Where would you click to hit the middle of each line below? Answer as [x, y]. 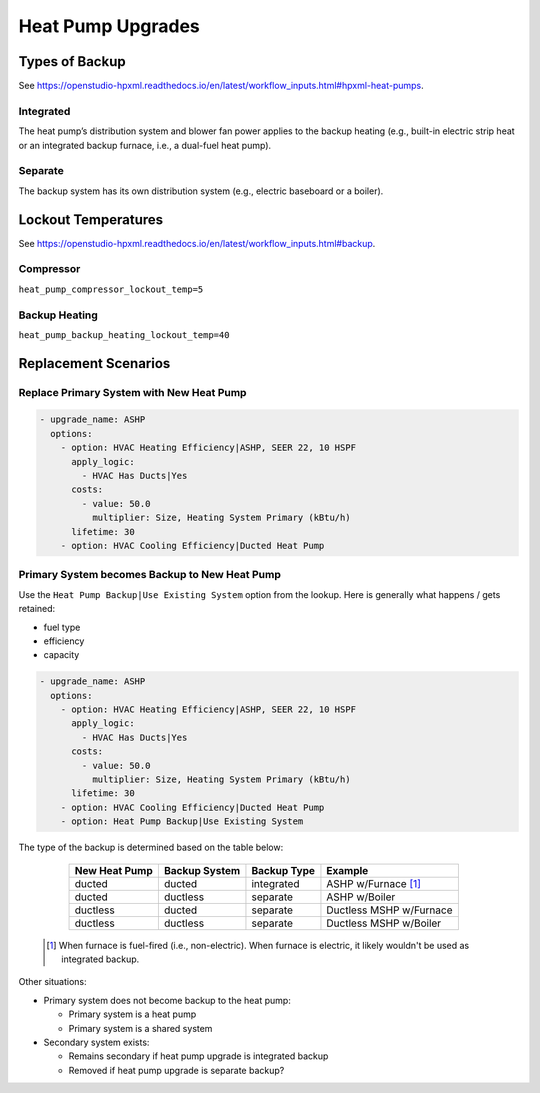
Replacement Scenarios [94, 363]
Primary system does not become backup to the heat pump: [167, 1000]
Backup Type [283, 870]
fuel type [62, 627]
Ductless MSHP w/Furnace [390, 910]
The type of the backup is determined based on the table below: [151, 847]
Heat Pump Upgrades [109, 26]
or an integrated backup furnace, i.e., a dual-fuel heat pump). [145, 145]
